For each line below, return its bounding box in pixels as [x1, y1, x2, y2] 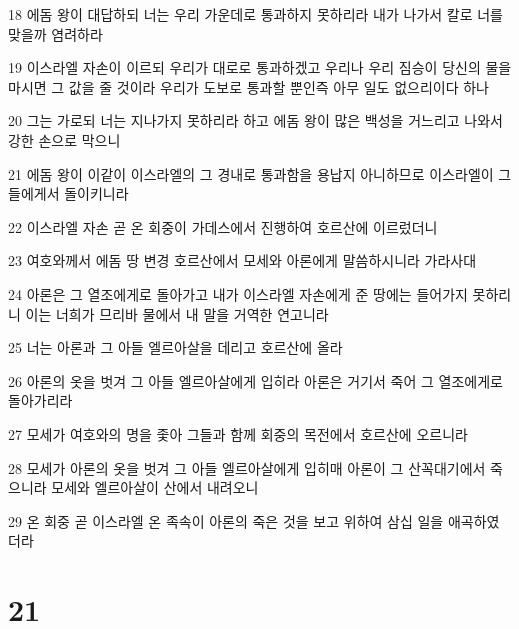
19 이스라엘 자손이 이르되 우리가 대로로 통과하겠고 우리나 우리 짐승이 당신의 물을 [8, 57, 512, 78]
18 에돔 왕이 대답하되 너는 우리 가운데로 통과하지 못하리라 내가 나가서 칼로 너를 [8, 4, 503, 24]
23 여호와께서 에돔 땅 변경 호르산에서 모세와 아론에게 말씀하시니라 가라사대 [8, 250, 477, 271]
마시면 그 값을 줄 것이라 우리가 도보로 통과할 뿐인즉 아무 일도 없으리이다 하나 [8, 76, 489, 97]
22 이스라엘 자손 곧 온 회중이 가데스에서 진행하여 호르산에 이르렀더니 [8, 216, 438, 237]
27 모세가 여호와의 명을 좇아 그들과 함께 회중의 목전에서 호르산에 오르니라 [8, 423, 468, 444]
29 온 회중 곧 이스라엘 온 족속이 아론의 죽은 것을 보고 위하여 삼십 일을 [8, 510, 444, 531]
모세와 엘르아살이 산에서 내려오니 [51, 477, 259, 498]
